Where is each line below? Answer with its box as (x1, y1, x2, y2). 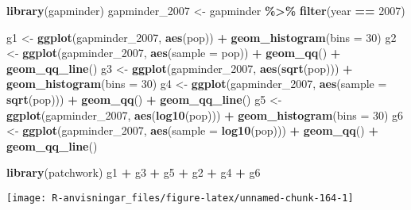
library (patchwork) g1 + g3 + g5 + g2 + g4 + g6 (6, 164, 261, 181)
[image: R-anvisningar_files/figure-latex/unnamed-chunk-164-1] (6, 192, 354, 204)
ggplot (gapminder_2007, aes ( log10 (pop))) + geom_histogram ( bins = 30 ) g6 (6, 106, 404, 123)
